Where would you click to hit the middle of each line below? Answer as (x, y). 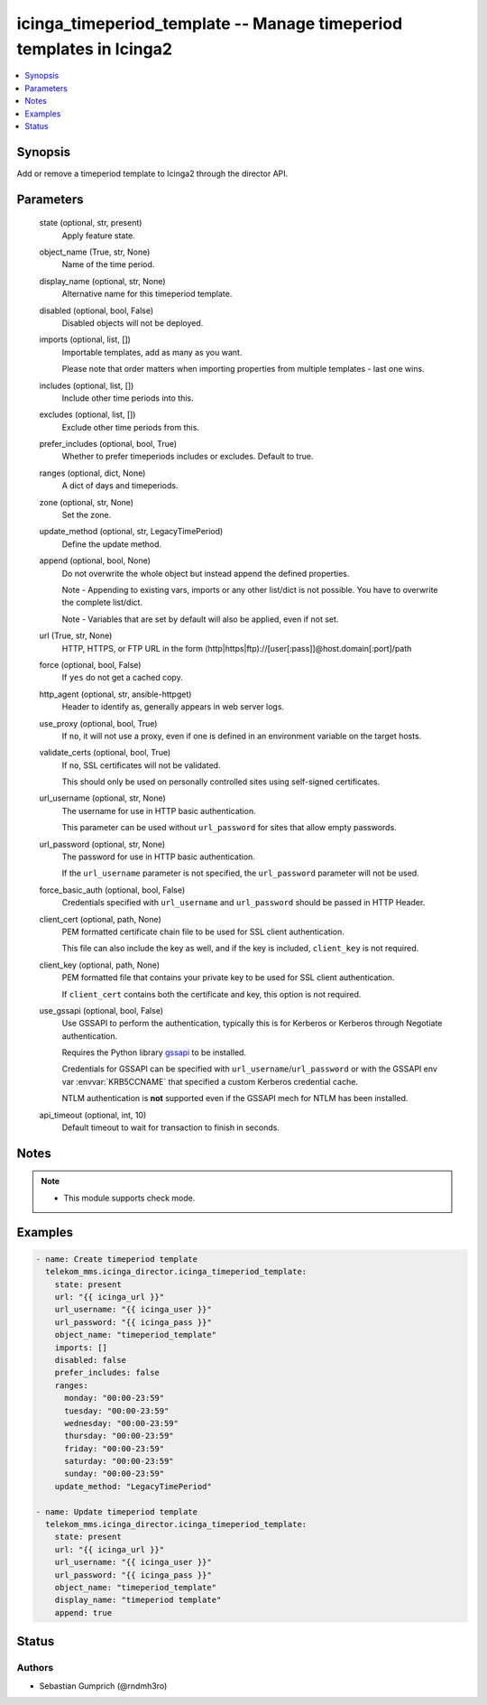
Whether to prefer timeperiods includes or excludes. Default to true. (188, 457)
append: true (83, 1612)
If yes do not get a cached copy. (123, 678)
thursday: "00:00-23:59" (119, 1436)
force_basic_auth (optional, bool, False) (112, 890)
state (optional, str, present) (91, 223)
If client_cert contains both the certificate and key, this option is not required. (211, 994)
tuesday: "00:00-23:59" (117, 1411)
